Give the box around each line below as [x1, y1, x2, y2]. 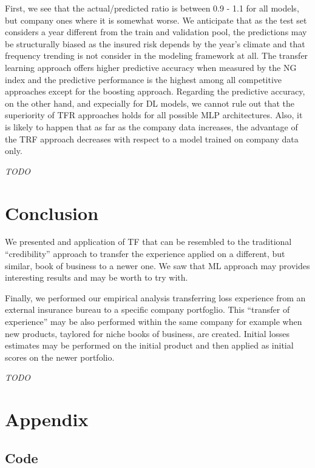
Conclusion [5, 200, 99, 225]
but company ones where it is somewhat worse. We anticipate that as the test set [5, 13, 307, 26]
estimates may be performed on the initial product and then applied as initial [5, 339, 294, 352]
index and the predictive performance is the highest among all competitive [5, 73, 282, 85]
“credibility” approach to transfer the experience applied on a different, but [5, 247, 285, 260]
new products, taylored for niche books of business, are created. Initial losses [5, 327, 290, 339]
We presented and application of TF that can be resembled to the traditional [5, 235, 292, 248]
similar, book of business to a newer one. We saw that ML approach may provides [5, 259, 310, 272]
